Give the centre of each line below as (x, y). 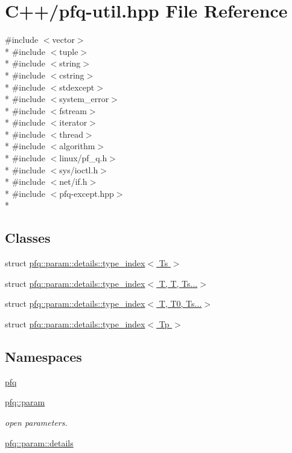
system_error (84, 99)
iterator (73, 122)
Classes (28, 238)
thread (71, 134)
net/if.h (73, 182)
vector (63, 40)
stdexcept (77, 87)
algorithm (77, 146)
